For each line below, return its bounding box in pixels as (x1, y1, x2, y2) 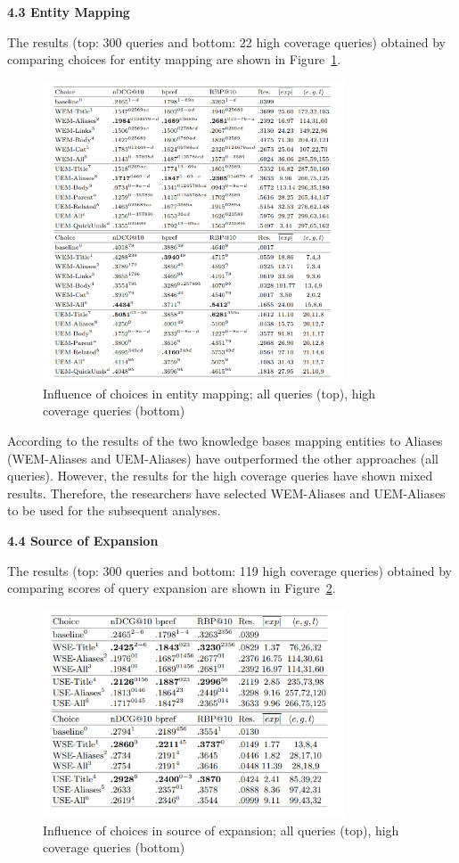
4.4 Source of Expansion (7, 530, 159, 549)
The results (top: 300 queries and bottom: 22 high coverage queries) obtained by (7, 32, 447, 51)
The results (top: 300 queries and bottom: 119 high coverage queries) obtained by (7, 561, 453, 579)
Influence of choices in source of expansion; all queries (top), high (43, 820, 399, 839)
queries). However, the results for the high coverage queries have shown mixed (7, 466, 433, 485)
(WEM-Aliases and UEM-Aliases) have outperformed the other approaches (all (7, 448, 439, 467)
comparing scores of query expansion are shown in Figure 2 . (7, 579, 336, 597)
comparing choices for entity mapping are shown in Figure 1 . (7, 50, 341, 69)
